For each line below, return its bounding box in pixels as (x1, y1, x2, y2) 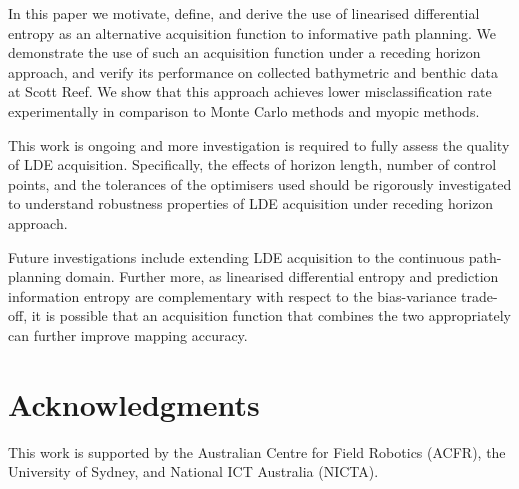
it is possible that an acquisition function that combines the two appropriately (31, 305, 511, 326)
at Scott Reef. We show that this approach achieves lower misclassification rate (8, 81, 492, 102)
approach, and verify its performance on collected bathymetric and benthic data (8, 61, 498, 82)
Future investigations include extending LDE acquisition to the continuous (8, 246, 465, 267)
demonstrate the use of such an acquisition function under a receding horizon (8, 42, 481, 63)
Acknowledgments (8, 383, 260, 424)
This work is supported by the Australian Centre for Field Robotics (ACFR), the (8, 441, 506, 462)
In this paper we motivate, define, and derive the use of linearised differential (8, 3, 480, 23)
